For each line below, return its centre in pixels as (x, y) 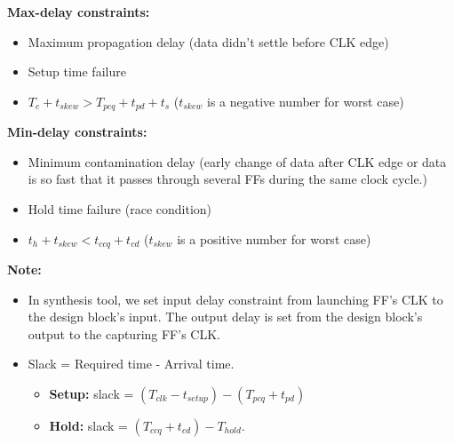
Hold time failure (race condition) (120, 209)
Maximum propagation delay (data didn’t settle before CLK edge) (208, 41)
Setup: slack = (92, 394)
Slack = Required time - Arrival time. (131, 364)
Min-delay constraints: (77, 132)
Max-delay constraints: (79, 12)
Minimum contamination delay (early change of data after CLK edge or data (237, 161)
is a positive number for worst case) (274, 238)
